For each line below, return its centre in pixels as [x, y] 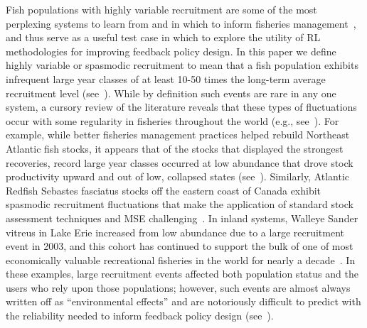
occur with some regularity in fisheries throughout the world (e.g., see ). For [172, 120]
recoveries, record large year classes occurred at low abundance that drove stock [180, 162]
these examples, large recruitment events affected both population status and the [182, 274]
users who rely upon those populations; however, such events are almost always [178, 287]
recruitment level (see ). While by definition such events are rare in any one [171, 93]
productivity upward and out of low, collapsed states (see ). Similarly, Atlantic [178, 176]
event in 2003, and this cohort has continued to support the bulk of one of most [180, 246]
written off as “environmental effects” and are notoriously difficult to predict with [183, 301]
